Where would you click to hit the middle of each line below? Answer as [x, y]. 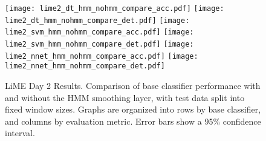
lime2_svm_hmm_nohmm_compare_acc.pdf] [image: [99, 32]
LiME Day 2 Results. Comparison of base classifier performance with [133, 85]
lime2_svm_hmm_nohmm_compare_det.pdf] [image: [99, 44]
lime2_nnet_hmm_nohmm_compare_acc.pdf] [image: [102, 56]
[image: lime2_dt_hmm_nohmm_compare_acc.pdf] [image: [115, 8]
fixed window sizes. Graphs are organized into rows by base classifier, [133, 109]
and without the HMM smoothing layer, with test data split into [125, 97]
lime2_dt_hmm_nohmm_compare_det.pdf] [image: [97, 20]
